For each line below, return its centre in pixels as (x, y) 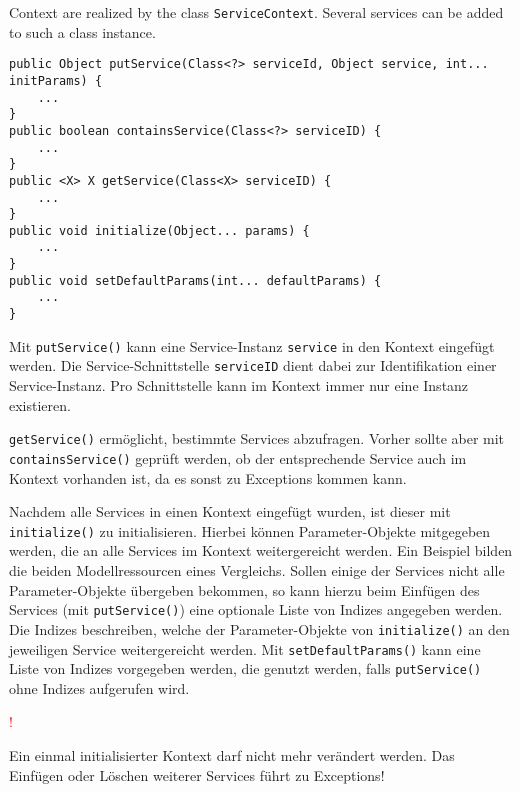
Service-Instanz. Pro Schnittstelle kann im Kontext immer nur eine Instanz (239, 385)
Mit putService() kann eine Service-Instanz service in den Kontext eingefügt (252, 345)
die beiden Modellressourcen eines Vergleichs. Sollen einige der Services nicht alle (257, 570)
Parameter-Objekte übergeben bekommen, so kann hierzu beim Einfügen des (244, 589)
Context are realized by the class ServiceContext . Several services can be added (256, 12)
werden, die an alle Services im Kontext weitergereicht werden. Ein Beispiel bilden (261, 550)
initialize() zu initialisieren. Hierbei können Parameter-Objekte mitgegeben (250, 530)
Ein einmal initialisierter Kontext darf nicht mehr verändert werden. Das (232, 755)
